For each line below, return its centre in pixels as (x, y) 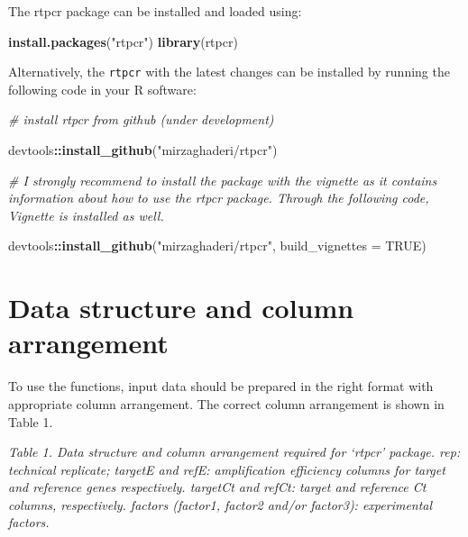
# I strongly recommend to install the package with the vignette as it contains (223, 180)
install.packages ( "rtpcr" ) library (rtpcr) (123, 41)
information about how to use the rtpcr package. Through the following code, (219, 198)
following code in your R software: (102, 89)
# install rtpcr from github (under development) (141, 119)
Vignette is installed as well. (86, 215)
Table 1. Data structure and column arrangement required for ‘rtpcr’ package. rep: (234, 452)
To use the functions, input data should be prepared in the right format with (221, 386)
